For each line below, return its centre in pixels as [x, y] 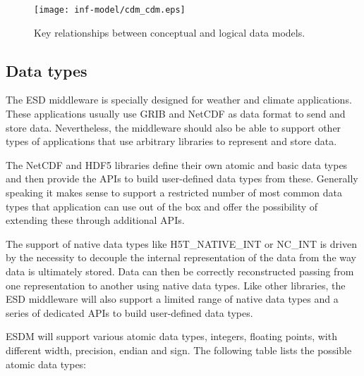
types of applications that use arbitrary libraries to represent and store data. [171, 141]
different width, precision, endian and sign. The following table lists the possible [179, 350]
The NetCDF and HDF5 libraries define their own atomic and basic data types [177, 164]
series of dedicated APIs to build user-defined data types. [129, 312]
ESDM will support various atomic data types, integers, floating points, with [171, 336]
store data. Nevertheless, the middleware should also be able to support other [174, 127]
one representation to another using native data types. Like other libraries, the [176, 285]
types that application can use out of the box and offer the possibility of [162, 206]
